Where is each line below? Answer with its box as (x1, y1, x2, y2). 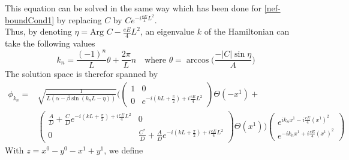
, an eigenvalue (140, 25, 195, 38)
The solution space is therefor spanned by (5, 67, 158, 80)
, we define (104, 143, 143, 156)
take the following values (5, 37, 95, 50)
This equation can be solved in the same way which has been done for (5, 2, 262, 14)
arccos (186, 56, 209, 64)
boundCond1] (5, 13, 55, 26)
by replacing (56, 13, 102, 26)
